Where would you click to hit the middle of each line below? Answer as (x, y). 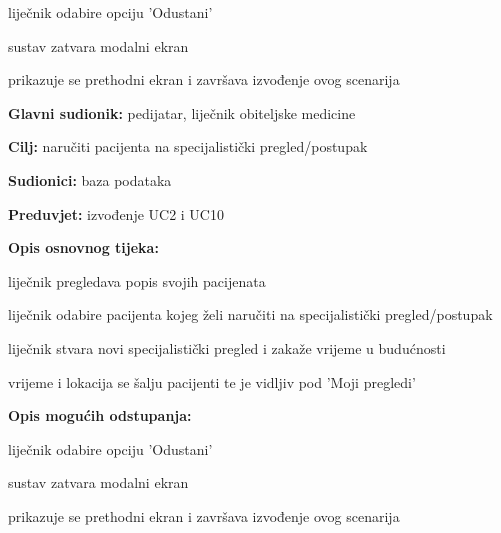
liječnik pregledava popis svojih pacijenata (137, 280)
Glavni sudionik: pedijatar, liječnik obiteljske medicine (182, 112)
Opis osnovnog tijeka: (83, 247)
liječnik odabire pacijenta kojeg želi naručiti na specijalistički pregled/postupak (250, 314)
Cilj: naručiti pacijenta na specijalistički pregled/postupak (188, 146)
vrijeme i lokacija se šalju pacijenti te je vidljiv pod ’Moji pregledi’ (212, 381)
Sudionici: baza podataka (90, 179)
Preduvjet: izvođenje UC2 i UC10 (116, 213)
